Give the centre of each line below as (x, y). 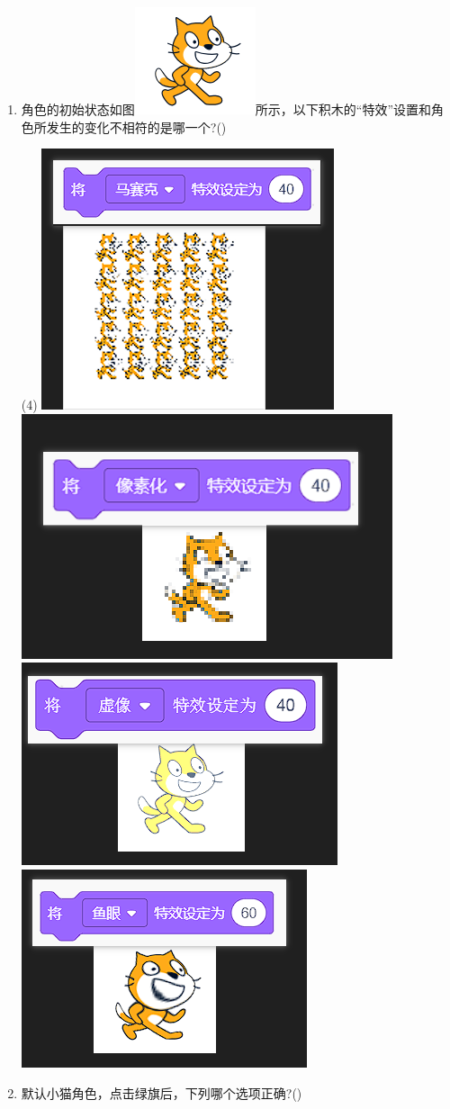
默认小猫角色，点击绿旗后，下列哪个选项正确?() (162, 1092)
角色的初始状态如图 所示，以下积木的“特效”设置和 (226, 109)
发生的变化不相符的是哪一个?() (136, 126)
